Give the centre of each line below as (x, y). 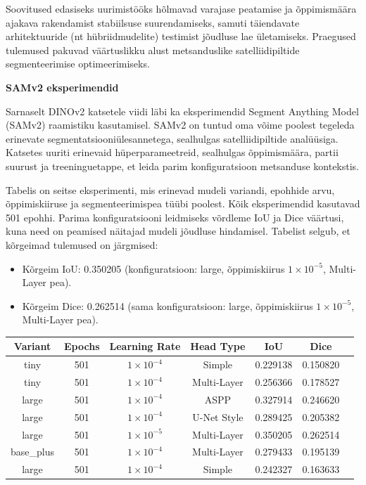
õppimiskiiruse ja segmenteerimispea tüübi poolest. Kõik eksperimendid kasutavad (183, 203)
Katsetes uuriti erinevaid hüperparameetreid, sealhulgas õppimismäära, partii (172, 152)
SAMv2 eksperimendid (62, 87)
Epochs (82, 346)
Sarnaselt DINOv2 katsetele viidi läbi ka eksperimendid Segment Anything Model (182, 111)
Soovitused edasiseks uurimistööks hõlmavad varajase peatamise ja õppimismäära (181, 8)
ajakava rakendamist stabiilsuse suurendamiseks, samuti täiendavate (153, 22)
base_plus (32, 452)
